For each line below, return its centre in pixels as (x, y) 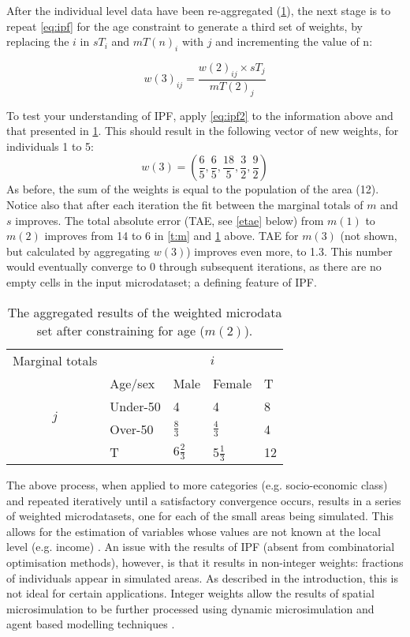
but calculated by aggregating (78, 251)
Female (233, 383)
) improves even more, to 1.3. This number (289, 251)
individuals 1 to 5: (50, 146)
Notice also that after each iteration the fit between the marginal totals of (185, 204)
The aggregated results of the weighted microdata (145, 312)
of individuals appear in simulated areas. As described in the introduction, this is (202, 577)
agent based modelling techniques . (91, 624)
